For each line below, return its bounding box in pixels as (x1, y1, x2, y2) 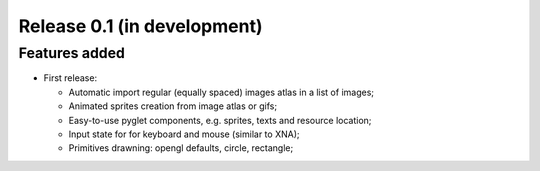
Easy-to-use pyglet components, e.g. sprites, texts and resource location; (68, 114, 372, 126)
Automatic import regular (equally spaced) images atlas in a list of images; (68, 86, 375, 98)
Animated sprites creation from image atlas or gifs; (68, 100, 278, 112)
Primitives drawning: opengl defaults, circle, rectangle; (68, 142, 294, 154)
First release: (43, 72, 98, 84)
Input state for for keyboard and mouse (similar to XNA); (68, 128, 300, 140)
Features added (18, 44, 125, 62)
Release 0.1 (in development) (18, 15, 263, 37)
